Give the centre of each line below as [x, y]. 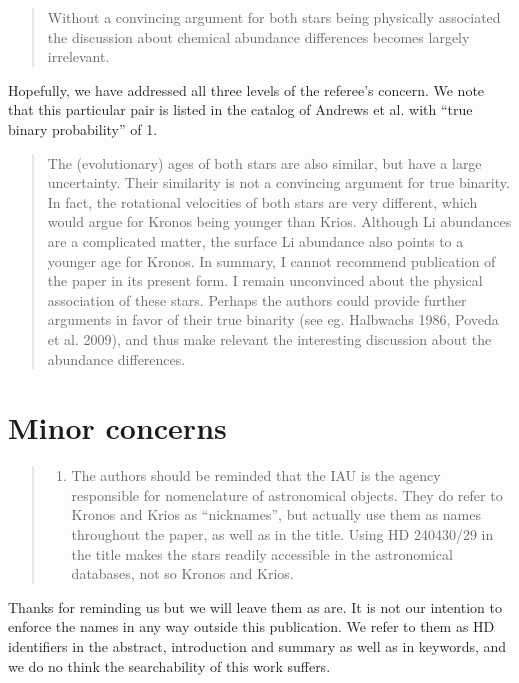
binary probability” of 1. [83, 128]
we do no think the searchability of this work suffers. [169, 665]
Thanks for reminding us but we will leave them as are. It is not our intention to [255, 606]
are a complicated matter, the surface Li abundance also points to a [255, 240]
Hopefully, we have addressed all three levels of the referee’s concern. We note [246, 89]
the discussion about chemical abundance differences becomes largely [258, 36]
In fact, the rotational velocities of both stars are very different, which [262, 201]
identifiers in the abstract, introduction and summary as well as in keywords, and [257, 645]
